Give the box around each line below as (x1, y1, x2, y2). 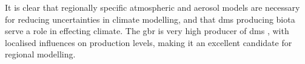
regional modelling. (5, 48, 76, 60)
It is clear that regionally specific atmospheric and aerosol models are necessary (5, 1, 300, 13)
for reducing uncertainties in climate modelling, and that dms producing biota (5, 13, 295, 25)
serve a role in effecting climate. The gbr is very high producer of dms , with (5, 25, 289, 37)
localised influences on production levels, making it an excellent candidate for (5, 36, 292, 48)
